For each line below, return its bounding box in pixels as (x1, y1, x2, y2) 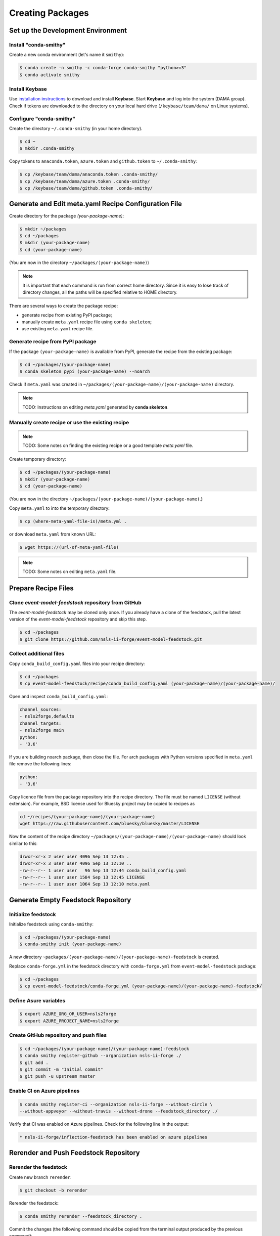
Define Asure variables (9, 997, 66, 1004)
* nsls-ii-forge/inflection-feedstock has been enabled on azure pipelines (19, 1134, 208, 1140)
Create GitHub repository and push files (9, 1032, 107, 1039)
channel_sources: (19, 706, 62, 712)
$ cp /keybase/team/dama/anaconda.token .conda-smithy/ (19, 172, 158, 177)
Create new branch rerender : (9, 1174, 72, 1180)
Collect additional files (9, 650, 64, 657)
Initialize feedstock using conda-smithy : (9, 921, 94, 927)
